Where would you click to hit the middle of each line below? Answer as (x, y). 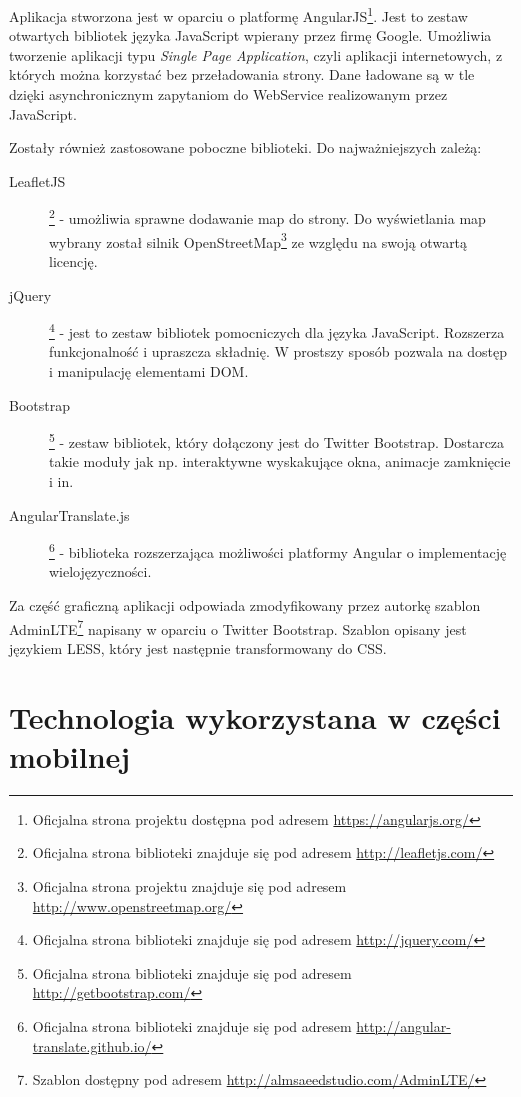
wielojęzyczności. (100, 571)
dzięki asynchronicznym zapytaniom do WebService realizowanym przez (228, 94)
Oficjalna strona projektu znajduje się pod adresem (189, 885)
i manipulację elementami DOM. (149, 370)
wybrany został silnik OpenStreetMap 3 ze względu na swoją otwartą (258, 240)
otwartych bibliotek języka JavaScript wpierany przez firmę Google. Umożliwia (250, 35)
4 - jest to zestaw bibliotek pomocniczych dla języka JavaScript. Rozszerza (277, 330)
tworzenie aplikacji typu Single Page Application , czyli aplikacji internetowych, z (256, 54)
